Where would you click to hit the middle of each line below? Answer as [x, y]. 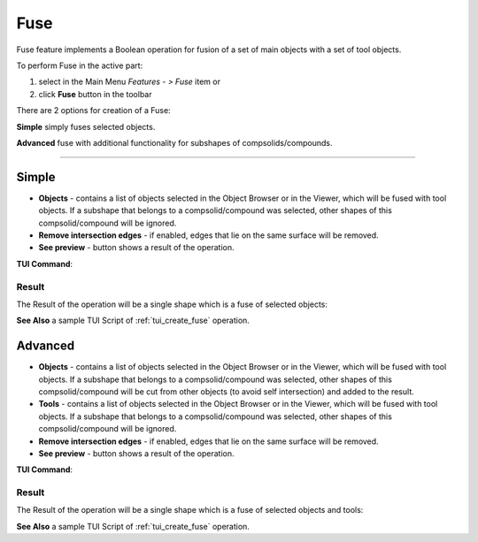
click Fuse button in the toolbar [95, 94]
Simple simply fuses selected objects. [86, 126]
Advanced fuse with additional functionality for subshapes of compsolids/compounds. [174, 142]
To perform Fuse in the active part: [80, 65]
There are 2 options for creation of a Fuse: [94, 111]
